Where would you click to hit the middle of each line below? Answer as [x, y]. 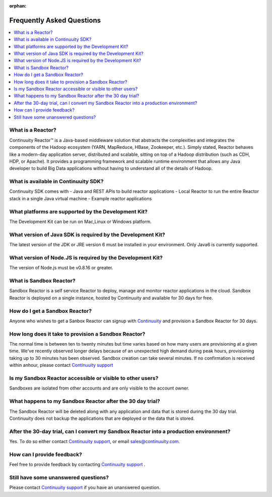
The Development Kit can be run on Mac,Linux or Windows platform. [81, 222]
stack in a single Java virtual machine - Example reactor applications [81, 198]
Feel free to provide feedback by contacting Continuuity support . [77, 465]
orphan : [18, 6]
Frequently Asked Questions [55, 20]
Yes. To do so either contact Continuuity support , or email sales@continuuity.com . [95, 441]
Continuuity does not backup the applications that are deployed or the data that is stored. [102, 418]
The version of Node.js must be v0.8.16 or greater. [61, 268]
